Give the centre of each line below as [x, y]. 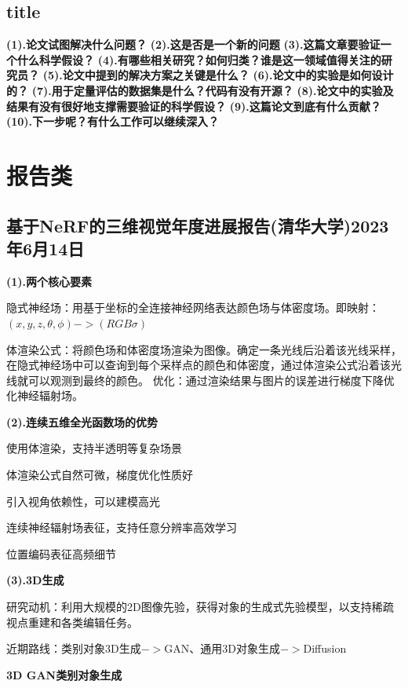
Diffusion [325, 648]
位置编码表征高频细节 [61, 553]
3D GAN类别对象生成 [64, 674]
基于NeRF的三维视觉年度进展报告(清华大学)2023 [198, 225]
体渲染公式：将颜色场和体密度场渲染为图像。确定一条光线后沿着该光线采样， [204, 349]
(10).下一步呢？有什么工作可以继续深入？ [113, 121]
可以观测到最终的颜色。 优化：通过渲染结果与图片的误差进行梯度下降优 [211, 380]
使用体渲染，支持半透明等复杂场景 [94, 448]
